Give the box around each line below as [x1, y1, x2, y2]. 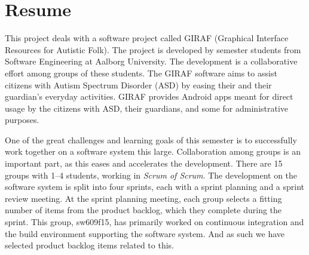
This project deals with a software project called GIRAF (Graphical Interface [5, 32, 289, 44]
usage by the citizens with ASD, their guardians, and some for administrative [5, 102, 289, 114]
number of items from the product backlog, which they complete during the [5, 204, 282, 216]
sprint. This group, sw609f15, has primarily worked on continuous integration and [5, 216, 304, 228]
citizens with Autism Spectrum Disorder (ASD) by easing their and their [5, 78, 272, 91]
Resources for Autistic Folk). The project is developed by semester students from [5, 43, 301, 56]
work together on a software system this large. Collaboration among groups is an [5, 145, 301, 158]
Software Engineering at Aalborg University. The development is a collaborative [5, 55, 298, 67]
